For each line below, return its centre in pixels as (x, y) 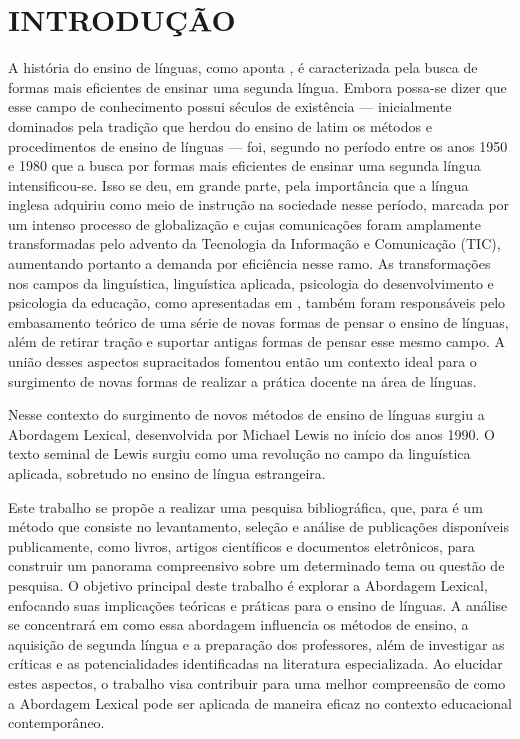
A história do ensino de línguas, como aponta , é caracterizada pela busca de (243, 67)
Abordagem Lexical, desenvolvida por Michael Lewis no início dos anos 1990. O (251, 433)
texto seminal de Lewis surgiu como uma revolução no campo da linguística (239, 453)
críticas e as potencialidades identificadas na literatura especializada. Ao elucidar (255, 663)
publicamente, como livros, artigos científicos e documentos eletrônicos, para (241, 545)
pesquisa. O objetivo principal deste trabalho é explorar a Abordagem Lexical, (248, 584)
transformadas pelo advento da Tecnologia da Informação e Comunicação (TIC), (254, 243)
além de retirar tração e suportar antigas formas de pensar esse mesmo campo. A (256, 341)
